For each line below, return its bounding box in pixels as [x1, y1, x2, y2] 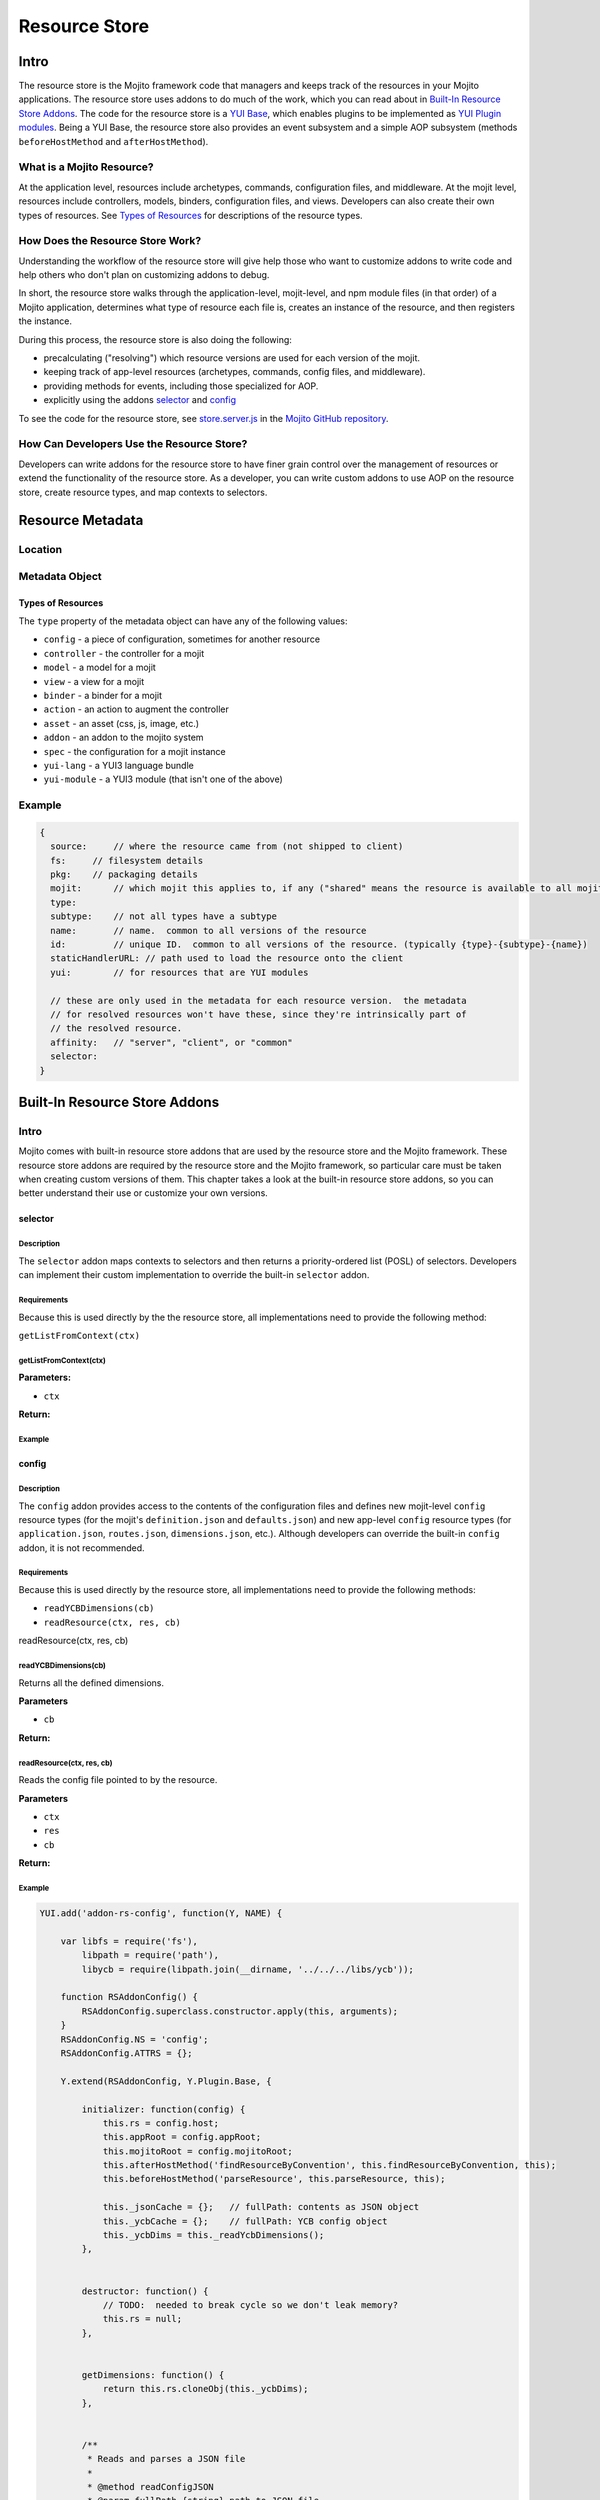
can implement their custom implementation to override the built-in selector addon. [18, 1269, 370, 1281]
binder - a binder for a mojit [43, 690, 163, 701]
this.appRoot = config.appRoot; [102, 2131, 262, 2143]
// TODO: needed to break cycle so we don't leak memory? [102, 2300, 399, 2310]
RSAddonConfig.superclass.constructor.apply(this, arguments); [81, 2005, 399, 2017]
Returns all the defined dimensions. [18, 1676, 165, 1689]
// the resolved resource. [50, 1023, 183, 1034]
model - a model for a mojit [43, 661, 157, 674]
